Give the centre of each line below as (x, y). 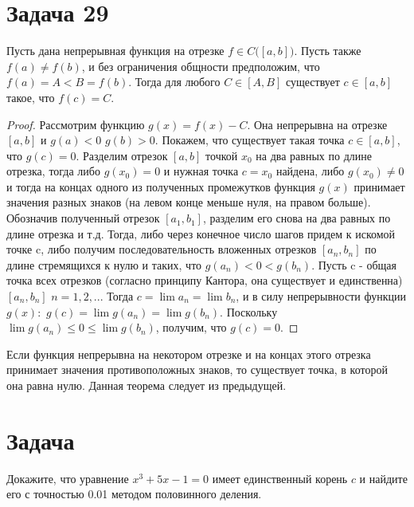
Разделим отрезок (125, 155)
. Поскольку (249, 311)
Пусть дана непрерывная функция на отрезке (115, 51)
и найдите (383, 478)
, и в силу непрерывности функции (321, 296)
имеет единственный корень (280, 478)
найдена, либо (310, 171)
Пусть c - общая (357, 264)
